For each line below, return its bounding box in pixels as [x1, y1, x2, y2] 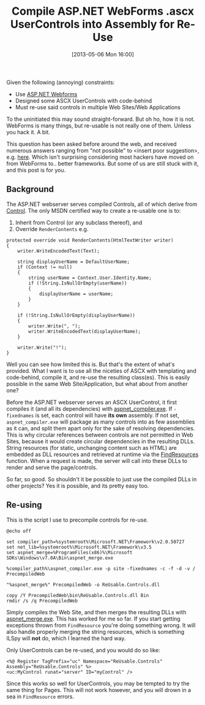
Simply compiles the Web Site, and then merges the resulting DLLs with [6, 608, 187, 615]
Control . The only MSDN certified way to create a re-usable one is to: [6, 207, 181, 214]
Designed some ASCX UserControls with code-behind [15, 97, 152, 104]
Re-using [6, 500, 42, 510]
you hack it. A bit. [6, 128, 51, 135]
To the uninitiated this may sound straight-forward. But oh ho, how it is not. [6, 115, 195, 123]
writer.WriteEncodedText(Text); [17, 248, 100, 254]
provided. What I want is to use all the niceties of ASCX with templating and [6, 367, 197, 375]
